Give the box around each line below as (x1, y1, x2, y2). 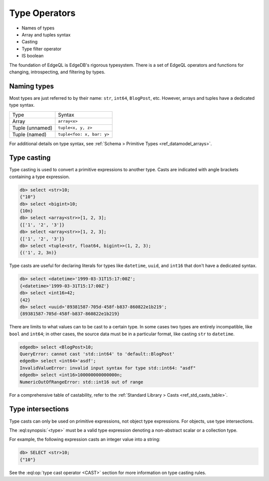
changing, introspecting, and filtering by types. (9, 69, 106, 75)
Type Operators (9, 7, 76, 18)
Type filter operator (21, 45, 62, 52)
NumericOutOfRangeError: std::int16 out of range (19, 379, 143, 385)
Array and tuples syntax (21, 31, 71, 37)
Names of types (21, 25, 55, 31)
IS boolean (21, 53, 44, 59)
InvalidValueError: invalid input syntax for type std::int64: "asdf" (19, 365, 196, 371)
